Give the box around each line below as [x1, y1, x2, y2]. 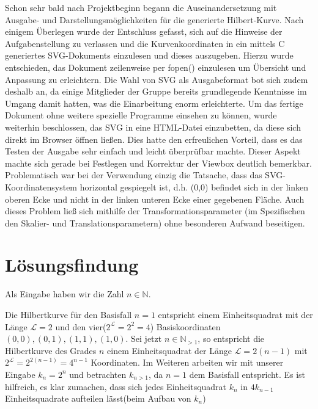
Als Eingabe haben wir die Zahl [5, 288, 124, 300]
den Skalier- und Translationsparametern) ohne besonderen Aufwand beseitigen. [5, 216, 305, 229]
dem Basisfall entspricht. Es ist [189, 367, 306, 380]
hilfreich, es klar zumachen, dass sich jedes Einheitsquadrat [5, 380, 227, 393]
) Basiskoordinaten [150, 320, 221, 333]
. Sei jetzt [125, 332, 162, 345]
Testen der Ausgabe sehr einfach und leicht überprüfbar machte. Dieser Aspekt [5, 145, 301, 157]
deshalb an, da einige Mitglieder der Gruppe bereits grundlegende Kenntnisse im [5, 85, 307, 98]
